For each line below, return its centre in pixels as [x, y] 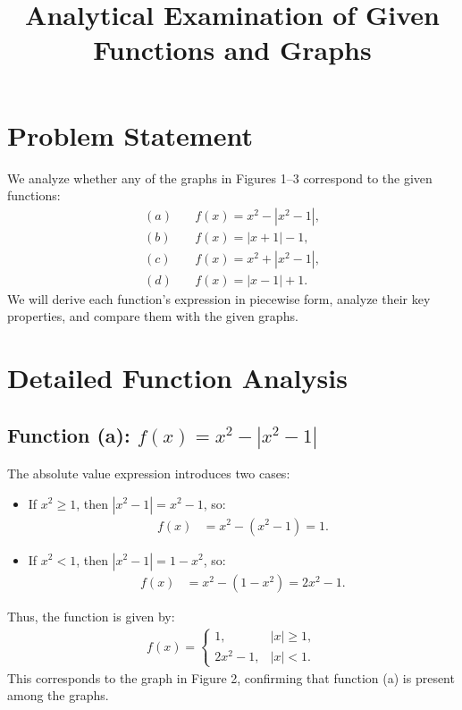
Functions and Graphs [232, 50]
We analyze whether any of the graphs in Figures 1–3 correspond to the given [220, 177]
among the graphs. [58, 695]
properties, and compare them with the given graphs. [153, 316]
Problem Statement [130, 135]
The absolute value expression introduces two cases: [149, 473]
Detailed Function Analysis [177, 378]
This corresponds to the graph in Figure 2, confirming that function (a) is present [231, 677]
